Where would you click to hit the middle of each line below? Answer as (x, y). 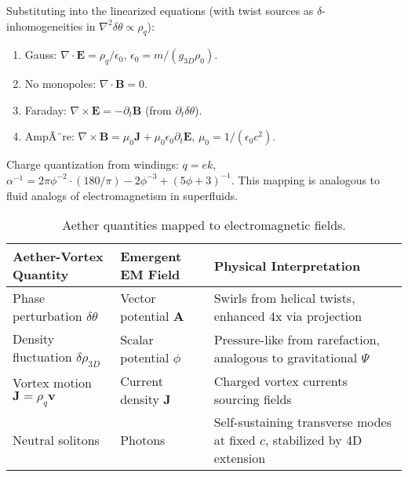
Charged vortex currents (280, 381)
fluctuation (42, 357)
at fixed (235, 440)
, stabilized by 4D (313, 440)
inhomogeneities (45, 25)
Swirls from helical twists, (284, 298)
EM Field (150, 275)
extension (240, 458)
